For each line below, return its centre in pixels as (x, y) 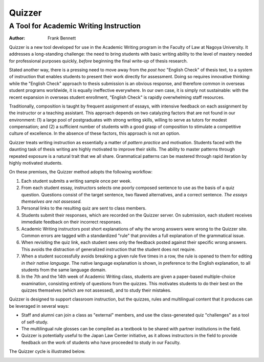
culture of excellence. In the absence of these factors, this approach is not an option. (95, 133)
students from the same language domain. (64, 270)
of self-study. (35, 322)
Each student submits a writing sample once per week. (77, 181)
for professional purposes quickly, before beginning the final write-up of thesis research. (99, 61)
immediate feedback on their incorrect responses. (72, 222)
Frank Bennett (62, 38)
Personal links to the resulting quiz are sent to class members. (84, 208)
